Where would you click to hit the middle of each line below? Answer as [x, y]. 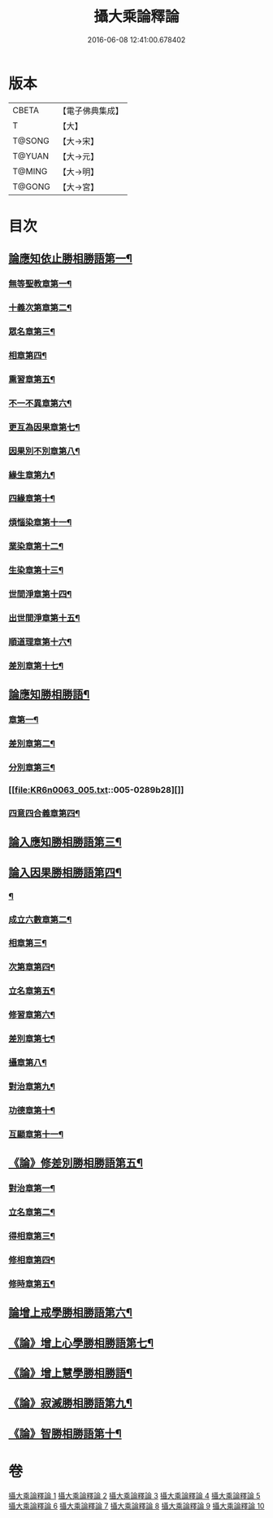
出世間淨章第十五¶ [44, 618]
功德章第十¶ [32, 1110]
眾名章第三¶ [32, 332]
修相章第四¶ [32, 1260]
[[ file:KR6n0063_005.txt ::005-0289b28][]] [96, 790]
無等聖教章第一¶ [40, 284]
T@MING [30, 171]
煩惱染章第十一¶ [40, 523]
